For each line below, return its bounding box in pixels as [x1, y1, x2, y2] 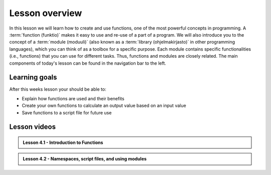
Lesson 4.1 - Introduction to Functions [23, 139, 103, 145]
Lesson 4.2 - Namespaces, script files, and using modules [23, 156, 147, 162]
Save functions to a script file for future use [22, 109, 112, 115]
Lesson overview [9, 8, 82, 19]
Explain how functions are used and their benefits [22, 95, 125, 101]
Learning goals [9, 73, 57, 82]
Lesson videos [9, 123, 56, 131]
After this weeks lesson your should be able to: [9, 86, 106, 92]
